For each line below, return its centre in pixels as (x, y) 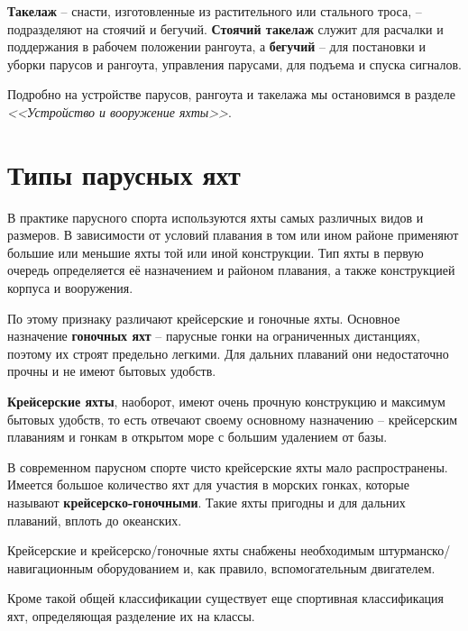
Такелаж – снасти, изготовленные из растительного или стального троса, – (215, 11)
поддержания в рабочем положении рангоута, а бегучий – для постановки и (216, 46)
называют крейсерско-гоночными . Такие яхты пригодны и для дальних (206, 502)
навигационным (50, 567)
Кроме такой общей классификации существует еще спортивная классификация (226, 598)
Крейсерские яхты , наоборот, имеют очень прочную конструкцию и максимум (226, 402)
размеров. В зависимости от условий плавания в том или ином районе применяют (233, 235)
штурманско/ (414, 550)
